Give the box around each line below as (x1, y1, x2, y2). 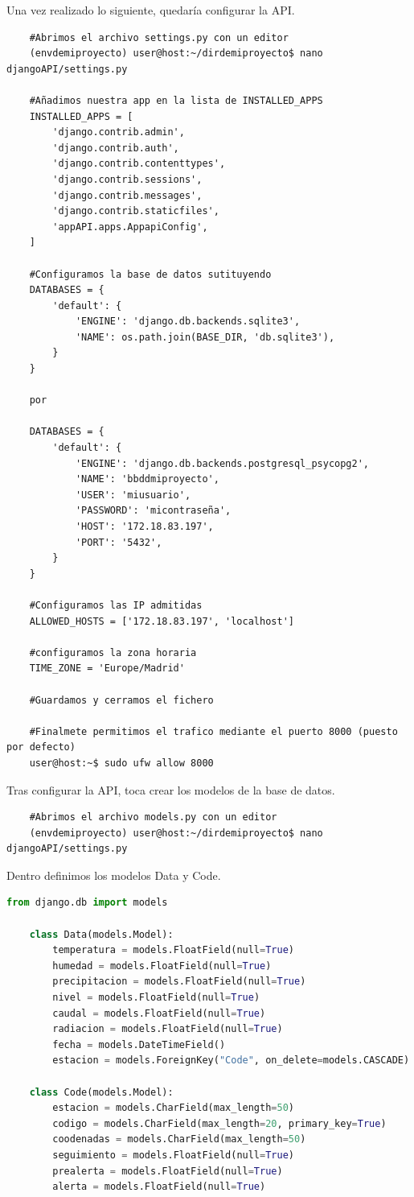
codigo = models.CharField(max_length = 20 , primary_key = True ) (52, 1117, 387, 1129)
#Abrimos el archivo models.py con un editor (29, 811, 277, 823)
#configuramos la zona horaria (29, 646, 197, 658)
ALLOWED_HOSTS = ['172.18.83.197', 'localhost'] (29, 615, 294, 627)
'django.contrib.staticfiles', (52, 205, 219, 217)
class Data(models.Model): (29, 928, 174, 940)
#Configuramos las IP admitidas (29, 599, 203, 611)
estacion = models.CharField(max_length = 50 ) (52, 1102, 294, 1114)
